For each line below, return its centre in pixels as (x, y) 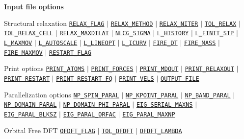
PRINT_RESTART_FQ (84, 79)
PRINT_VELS (136, 79)
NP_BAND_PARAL (208, 95)
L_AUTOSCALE (58, 43)
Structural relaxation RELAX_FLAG (54, 23)
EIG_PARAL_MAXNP (149, 114)
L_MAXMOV (18, 43)
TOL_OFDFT (118, 131)
